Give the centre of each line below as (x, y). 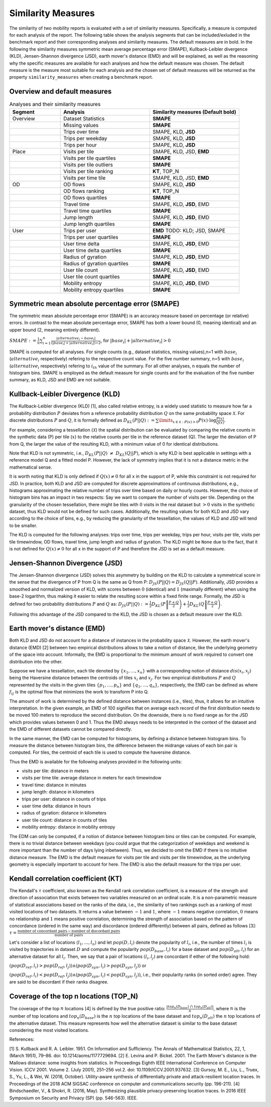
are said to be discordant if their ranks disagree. (59, 982)
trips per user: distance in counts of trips (64, 799)
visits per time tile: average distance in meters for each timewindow (92, 778)
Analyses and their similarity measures (55, 104)
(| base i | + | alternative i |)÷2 (76, 343)
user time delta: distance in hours (56, 806)
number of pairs (69, 935)
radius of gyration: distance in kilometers (64, 813)
